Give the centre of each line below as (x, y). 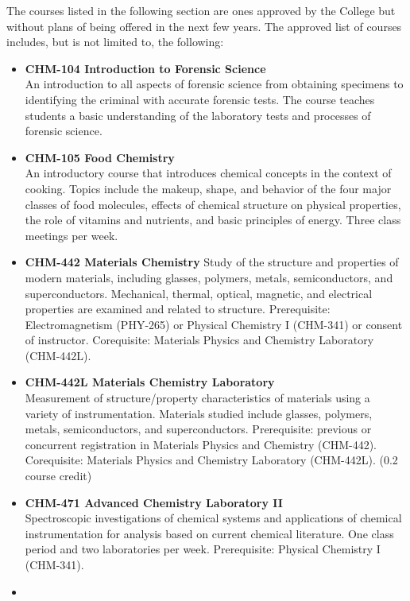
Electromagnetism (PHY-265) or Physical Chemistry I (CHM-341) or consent (214, 324)
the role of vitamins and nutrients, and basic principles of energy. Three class (213, 220)
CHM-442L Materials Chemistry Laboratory (150, 382)
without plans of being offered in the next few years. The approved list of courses (204, 26)
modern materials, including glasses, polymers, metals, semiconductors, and (209, 277)
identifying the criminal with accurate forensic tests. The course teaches (200, 99)
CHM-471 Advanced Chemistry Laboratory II (154, 502)
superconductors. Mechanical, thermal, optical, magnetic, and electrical (199, 293)
